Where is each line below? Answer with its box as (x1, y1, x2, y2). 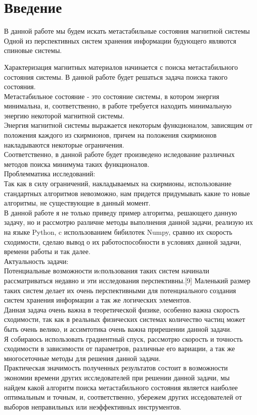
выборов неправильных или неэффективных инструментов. (4, 401, 181, 412)
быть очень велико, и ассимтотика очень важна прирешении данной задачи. (4, 323, 232, 334)
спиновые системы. (4, 45, 62, 55)
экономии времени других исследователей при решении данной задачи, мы (4, 372, 230, 382)
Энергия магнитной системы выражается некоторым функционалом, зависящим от (4, 120, 253, 130)
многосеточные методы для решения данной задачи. (4, 353, 161, 363)
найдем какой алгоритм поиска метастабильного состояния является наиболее (4, 382, 238, 392)
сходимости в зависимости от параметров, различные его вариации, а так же (4, 343, 235, 354)
